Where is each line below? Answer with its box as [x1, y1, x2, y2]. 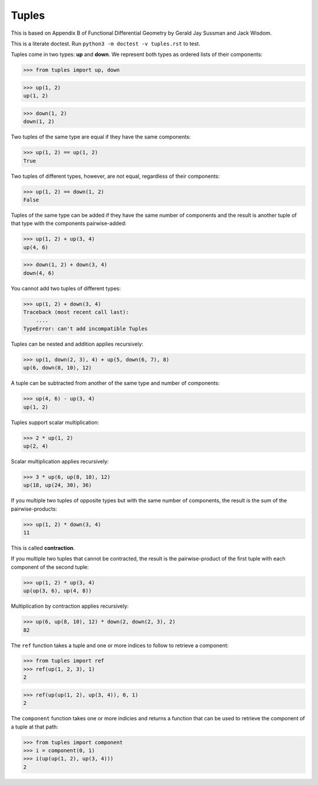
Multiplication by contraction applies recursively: [11, 602, 129, 610]
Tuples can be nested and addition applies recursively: [11, 340, 144, 347]
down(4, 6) [23, 270, 55, 276]
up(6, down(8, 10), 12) [23, 365, 92, 371]
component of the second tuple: [11, 563, 90, 571]
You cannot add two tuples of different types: [11, 284, 121, 292]
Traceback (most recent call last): [23, 309, 130, 316]
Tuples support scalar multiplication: [11, 419, 100, 426]
